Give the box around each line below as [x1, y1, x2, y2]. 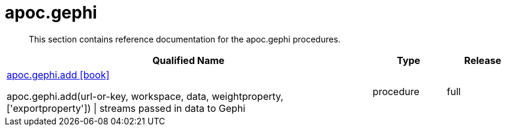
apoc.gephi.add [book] [7, 68, 110, 81]
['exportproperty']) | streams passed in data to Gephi [7, 102, 246, 114]
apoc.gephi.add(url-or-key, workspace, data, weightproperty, [7, 90, 284, 102]
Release [464, 54, 501, 66]
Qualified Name [152, 54, 225, 66]
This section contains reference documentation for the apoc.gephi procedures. [29, 33, 341, 44]
